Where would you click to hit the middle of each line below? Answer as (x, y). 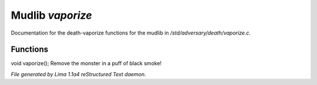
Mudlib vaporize (51, 15)
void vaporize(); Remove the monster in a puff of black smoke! (86, 63)
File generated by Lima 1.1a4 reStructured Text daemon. (78, 74)
